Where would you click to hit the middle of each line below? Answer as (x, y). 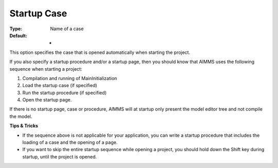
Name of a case (67, 29)
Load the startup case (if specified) (60, 86)
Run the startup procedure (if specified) (64, 93)
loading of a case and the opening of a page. (70, 142)
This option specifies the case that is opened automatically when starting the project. (100, 52)
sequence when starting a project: (46, 69)
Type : (16, 29)
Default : (19, 35)
